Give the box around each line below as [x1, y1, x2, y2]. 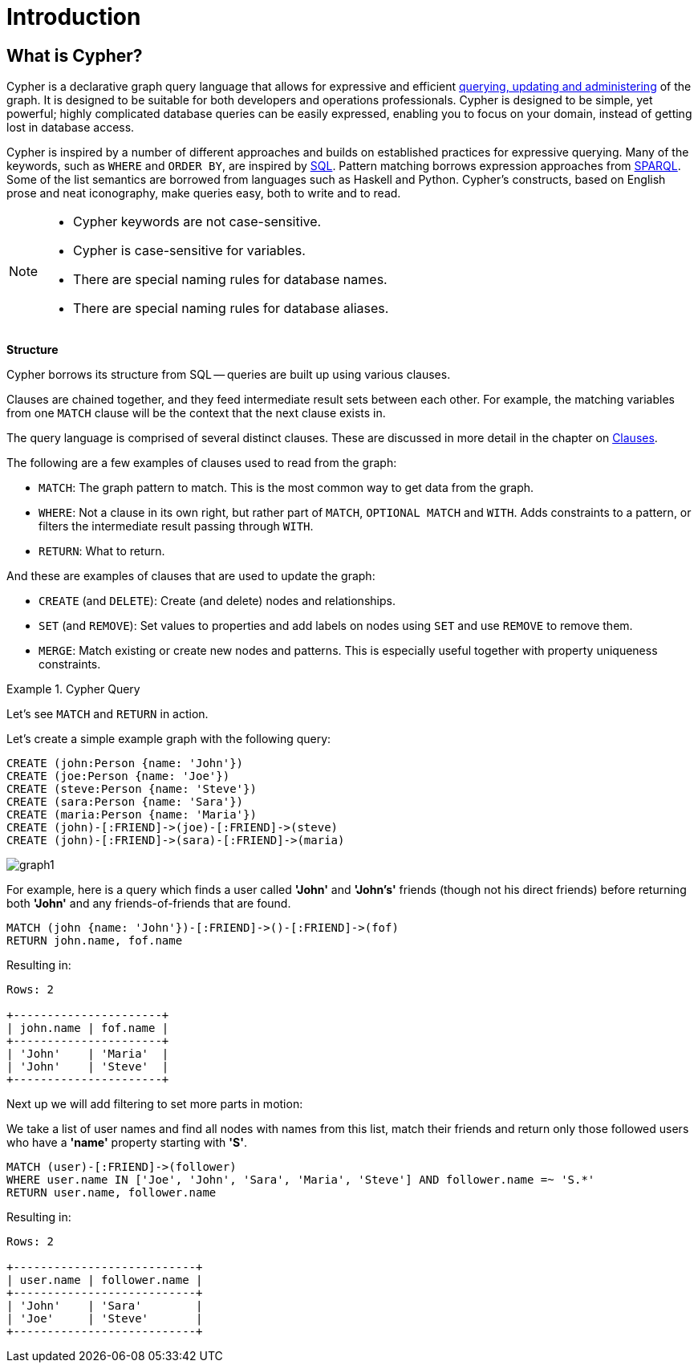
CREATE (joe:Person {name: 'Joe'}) [6, 770, 230, 783]
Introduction [6, 3, 141, 30]
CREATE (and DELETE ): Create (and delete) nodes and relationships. [39, 594, 396, 608]
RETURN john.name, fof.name [6, 934, 183, 948]
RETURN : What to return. [39, 544, 165, 559]
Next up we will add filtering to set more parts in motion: [6, 1097, 303, 1111]
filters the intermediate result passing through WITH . [39, 519, 314, 534]
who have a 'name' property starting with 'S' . [6, 1135, 247, 1150]
